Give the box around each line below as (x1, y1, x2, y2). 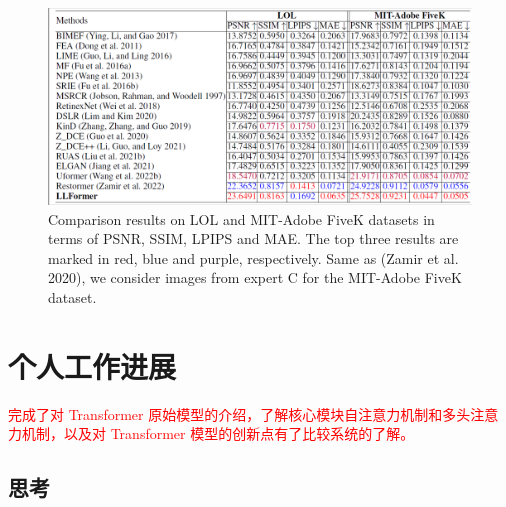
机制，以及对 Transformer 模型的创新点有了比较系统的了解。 (21, 423, 415, 444)
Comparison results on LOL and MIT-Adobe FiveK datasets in (48, 208, 435, 229)
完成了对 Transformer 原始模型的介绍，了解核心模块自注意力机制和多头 (8, 403, 471, 424)
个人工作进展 (8, 345, 177, 386)
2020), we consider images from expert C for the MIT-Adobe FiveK (48, 267, 462, 288)
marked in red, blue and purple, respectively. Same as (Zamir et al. (48, 247, 459, 268)
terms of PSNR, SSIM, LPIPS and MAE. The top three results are (48, 228, 459, 249)
